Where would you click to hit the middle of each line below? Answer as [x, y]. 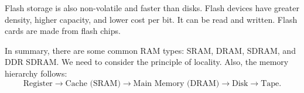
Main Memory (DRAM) [176, 83]
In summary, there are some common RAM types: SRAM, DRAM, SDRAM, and [150, 50]
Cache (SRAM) [93, 83]
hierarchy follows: [36, 73]
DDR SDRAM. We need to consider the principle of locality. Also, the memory [147, 62]
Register [38, 83]
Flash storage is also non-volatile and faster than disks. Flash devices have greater [152, 8]
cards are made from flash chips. [63, 31]
